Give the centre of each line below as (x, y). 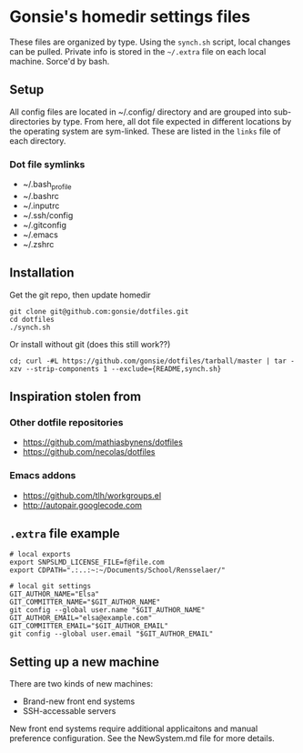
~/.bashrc (40, 196)
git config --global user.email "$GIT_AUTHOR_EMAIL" (111, 634)
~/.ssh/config (48, 215)
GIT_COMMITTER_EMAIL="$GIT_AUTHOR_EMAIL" (89, 626)
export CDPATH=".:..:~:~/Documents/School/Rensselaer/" (117, 570)
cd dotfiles (32, 319)
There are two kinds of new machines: (81, 684)
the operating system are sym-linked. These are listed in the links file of (145, 131)
